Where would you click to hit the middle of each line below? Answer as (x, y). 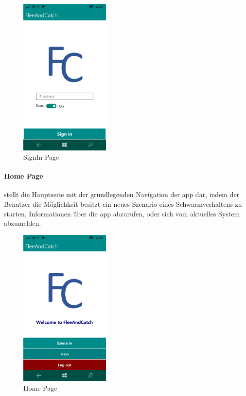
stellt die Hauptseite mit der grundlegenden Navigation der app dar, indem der (122, 194)
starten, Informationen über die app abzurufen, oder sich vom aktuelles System (122, 213)
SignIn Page (41, 157)
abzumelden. (23, 223)
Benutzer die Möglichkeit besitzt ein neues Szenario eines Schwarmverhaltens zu (123, 204)
